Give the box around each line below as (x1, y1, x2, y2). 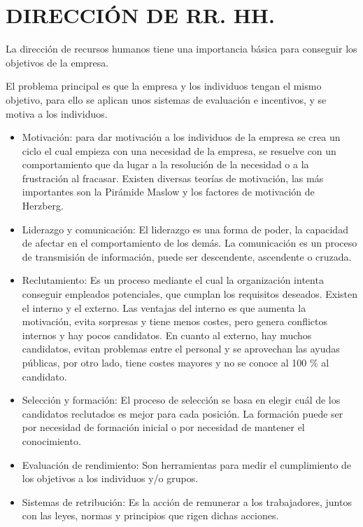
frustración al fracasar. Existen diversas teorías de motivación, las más (22, 170, 324, 185)
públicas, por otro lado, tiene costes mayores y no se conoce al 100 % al (22, 355, 329, 369)
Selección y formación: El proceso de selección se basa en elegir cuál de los (22, 392, 341, 407)
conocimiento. (22, 433, 81, 448)
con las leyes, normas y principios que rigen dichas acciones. (22, 508, 279, 523)
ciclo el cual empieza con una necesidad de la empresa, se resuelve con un (22, 143, 336, 158)
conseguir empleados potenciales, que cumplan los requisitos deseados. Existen (22, 287, 358, 301)
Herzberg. (22, 198, 64, 213)
